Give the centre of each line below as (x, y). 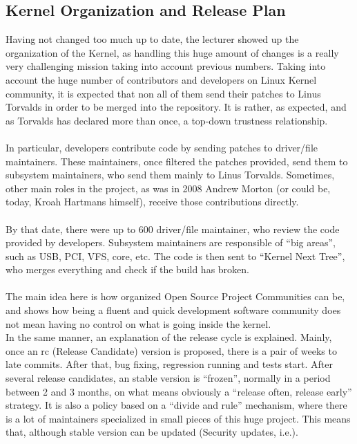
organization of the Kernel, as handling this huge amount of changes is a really (172, 52)
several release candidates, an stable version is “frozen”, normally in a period (168, 378)
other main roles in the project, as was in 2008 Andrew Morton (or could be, (168, 188)
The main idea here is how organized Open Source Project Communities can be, (175, 296)
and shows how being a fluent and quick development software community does (173, 310)
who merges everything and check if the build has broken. (127, 269)
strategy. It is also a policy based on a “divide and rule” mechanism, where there (176, 405)
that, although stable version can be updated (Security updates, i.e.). (152, 432)
